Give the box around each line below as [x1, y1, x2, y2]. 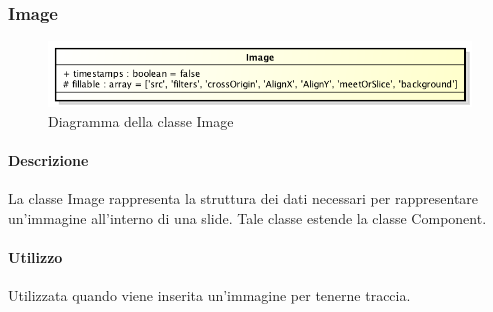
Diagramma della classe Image [48, 110, 234, 131]
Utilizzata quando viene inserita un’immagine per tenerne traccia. [8, 285, 411, 306]
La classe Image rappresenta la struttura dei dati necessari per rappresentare [8, 188, 479, 209]
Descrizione [8, 150, 89, 170]
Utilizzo [8, 246, 63, 267]
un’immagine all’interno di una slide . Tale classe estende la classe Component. [8, 207, 487, 228]
